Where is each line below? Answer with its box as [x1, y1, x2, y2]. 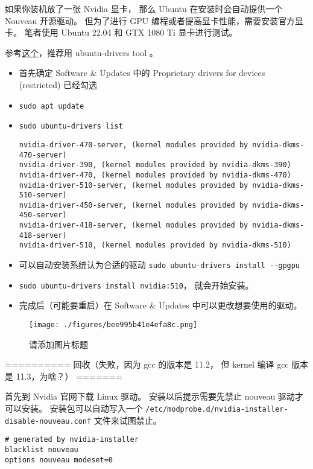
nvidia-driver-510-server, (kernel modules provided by [19, 180, 248, 190]
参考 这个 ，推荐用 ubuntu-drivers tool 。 [5, 46, 158, 59]
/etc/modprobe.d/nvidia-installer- [145, 405, 288, 414]
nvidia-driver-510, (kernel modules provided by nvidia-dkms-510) [19, 241, 291, 250]
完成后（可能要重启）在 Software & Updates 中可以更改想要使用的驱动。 [19, 299, 302, 311]
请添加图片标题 [29, 337, 88, 350]
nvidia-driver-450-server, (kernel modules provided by [19, 200, 248, 209]
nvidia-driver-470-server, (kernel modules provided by [19, 140, 248, 149]
